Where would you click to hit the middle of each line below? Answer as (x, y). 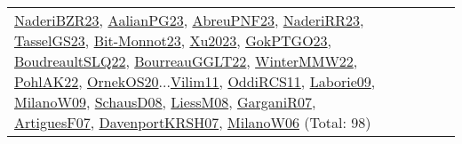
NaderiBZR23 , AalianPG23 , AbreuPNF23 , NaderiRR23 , (189, 20)
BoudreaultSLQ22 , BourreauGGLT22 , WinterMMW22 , (186, 61)
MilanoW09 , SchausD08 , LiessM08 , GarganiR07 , (165, 102)
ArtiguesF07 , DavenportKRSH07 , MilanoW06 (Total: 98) (193, 122)
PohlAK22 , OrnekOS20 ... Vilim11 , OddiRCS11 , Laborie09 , (195, 81)
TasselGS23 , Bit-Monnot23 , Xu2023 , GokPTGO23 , (173, 40)
